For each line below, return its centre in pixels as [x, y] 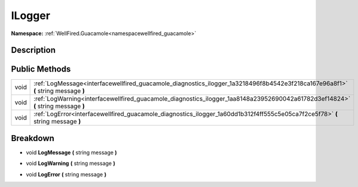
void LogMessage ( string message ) [72, 152]
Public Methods [41, 69]
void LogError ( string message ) [66, 174]
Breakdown [33, 138]
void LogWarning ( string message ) [71, 163]
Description [33, 50]
